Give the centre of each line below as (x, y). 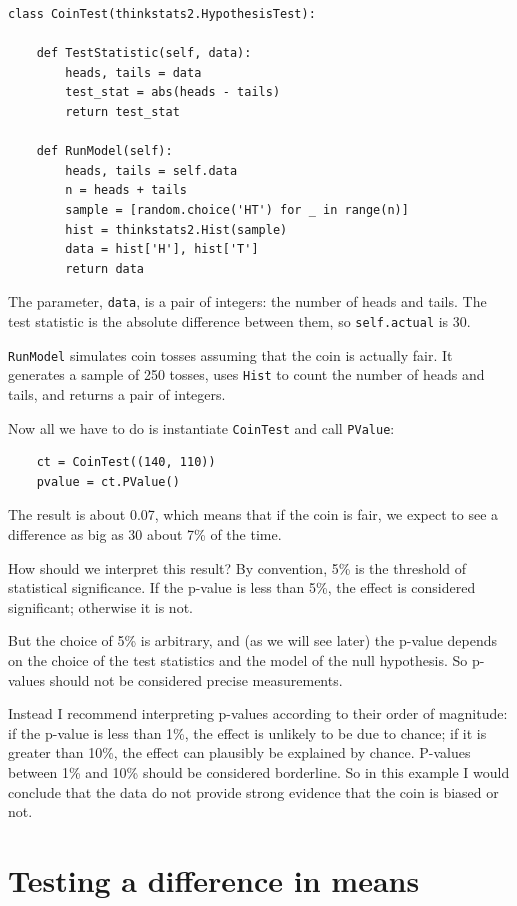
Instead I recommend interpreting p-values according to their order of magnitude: (258, 713)
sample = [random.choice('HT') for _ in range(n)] (237, 209)
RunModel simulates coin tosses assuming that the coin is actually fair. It (230, 354)
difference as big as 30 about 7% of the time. (145, 533)
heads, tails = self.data (151, 170)
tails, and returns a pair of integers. (117, 393)
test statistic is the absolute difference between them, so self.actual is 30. (239, 320)
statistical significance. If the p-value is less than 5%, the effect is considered (242, 587)
